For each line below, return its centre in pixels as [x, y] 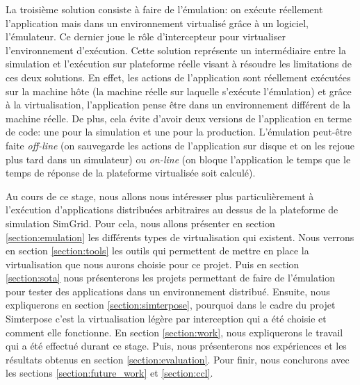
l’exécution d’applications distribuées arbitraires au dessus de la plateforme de [172, 210]
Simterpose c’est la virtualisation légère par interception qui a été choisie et [166, 319]
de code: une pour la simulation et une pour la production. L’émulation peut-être [179, 132]
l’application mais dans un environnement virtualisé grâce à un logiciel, [157, 23]
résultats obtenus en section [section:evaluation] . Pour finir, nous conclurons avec [178, 359]
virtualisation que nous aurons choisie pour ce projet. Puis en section [153, 264]
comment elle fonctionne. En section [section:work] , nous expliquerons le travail [174, 332]
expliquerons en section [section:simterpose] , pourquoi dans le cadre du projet [171, 305]
